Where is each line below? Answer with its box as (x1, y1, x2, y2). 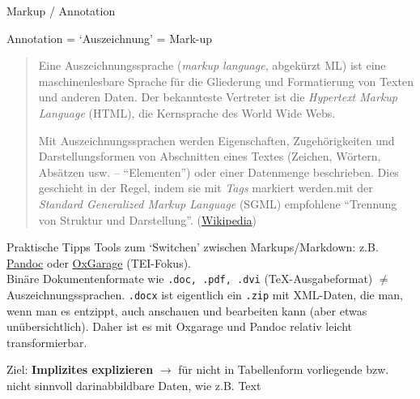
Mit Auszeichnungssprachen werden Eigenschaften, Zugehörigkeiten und (38, 131, 395, 148)
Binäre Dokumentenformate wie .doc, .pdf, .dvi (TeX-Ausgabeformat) (6, 270, 373, 287)
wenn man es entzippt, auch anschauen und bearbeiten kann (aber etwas (6, 302, 367, 319)
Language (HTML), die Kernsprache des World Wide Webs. (38, 104, 336, 121)
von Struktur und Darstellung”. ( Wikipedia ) (38, 211, 257, 228)
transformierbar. (6, 333, 87, 350)
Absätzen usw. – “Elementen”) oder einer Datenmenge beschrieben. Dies (38, 163, 399, 180)
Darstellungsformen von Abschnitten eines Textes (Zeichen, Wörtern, (38, 148, 381, 165)
